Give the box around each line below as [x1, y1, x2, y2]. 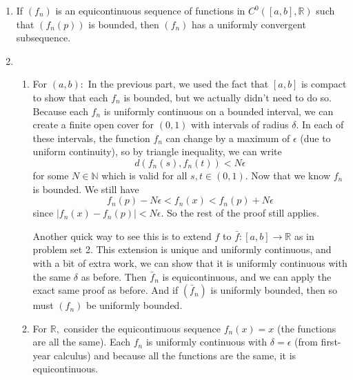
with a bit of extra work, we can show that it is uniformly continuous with [32, 255, 347, 270]
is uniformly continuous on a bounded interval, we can [103, 103, 334, 118]
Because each [32, 103, 88, 118]
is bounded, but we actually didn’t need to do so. [123, 90, 332, 104]
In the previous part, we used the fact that [88, 77, 269, 91]
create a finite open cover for [32, 117, 154, 132]
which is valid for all [101, 168, 188, 182]
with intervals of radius [191, 117, 289, 132]
